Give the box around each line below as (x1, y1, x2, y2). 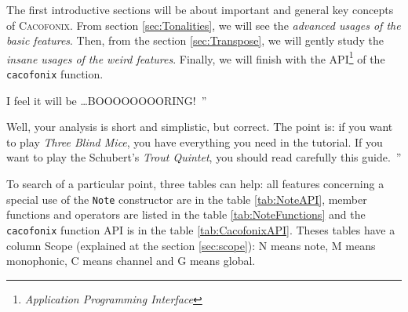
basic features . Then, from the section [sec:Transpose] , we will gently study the (6, 32, 384, 49)
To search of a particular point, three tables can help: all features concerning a (6, 176, 384, 192)
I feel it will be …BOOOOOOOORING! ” (6, 92, 207, 108)
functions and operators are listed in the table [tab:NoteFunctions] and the (6, 206, 366, 223)
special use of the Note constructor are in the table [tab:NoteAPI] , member (6, 190, 367, 207)
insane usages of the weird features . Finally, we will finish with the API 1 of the (6, 48, 385, 67)
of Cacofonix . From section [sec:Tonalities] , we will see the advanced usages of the (6, 16, 401, 33)
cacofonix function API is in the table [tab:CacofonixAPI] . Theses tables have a (6, 221, 395, 238)
